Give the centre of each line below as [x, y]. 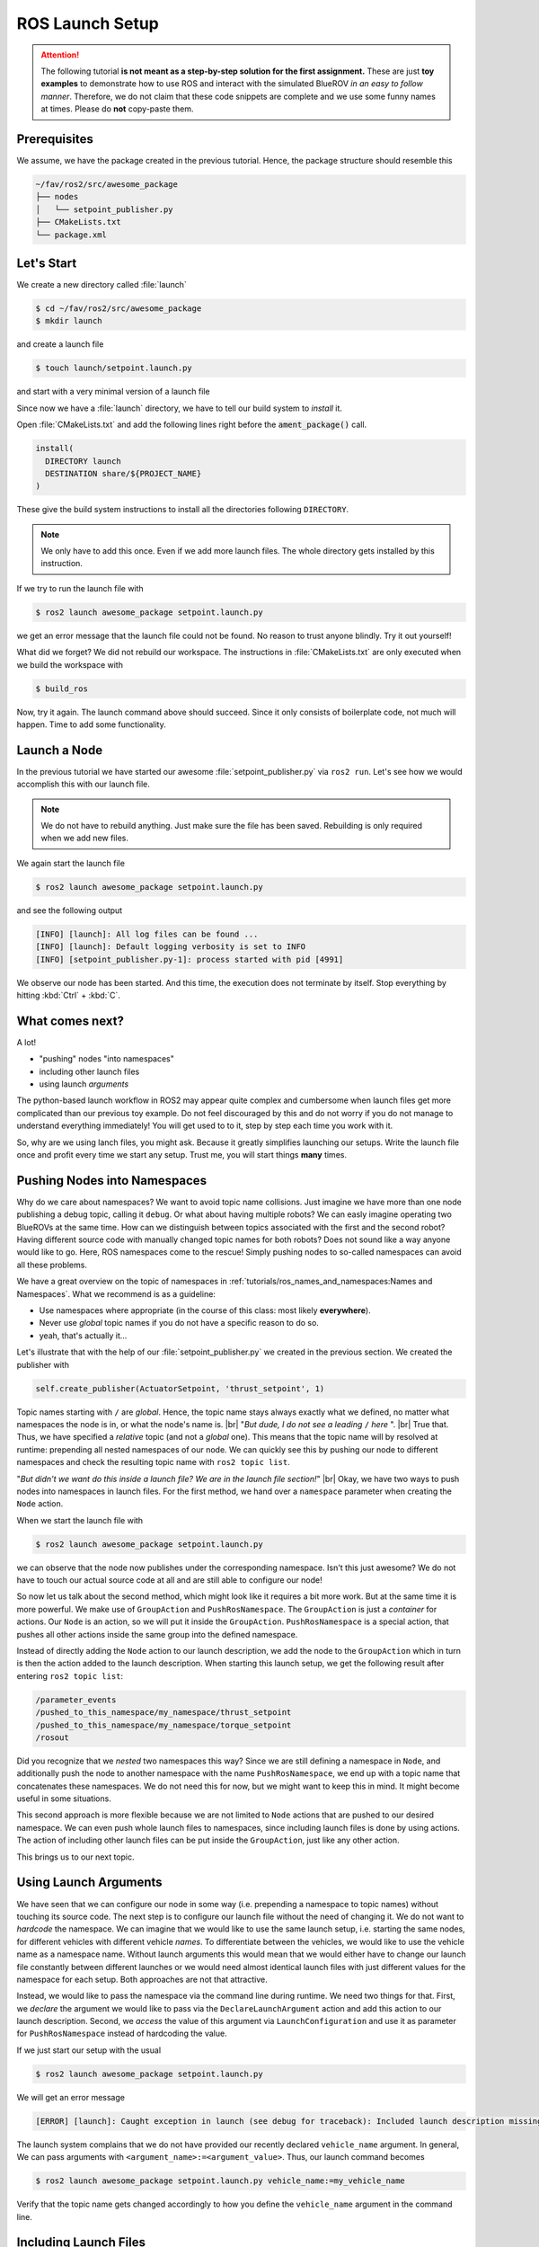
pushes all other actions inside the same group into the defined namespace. [157, 1634]
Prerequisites [55, 139]
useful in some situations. [64, 1798]
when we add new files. [85, 838]
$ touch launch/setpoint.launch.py [114, 368]
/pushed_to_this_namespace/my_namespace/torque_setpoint [163, 1725]
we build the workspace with [70, 664]
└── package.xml [71, 235]
